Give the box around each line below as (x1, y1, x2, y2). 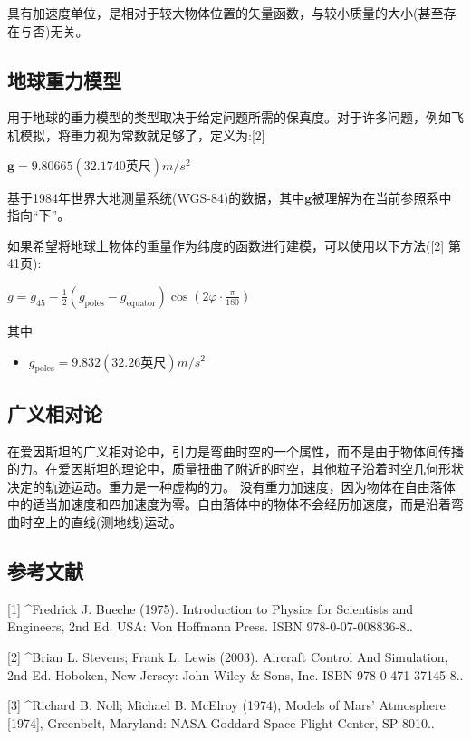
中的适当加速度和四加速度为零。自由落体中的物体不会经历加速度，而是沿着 (7, 494, 451, 513)
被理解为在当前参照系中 (312, 187, 452, 206)
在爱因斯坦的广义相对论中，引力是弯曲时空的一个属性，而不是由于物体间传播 (7, 441, 464, 460)
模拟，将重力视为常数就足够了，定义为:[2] (19, 125, 265, 144)
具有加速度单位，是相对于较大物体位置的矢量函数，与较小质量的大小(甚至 (7, 4, 444, 22)
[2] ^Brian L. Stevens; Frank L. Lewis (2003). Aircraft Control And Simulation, (7, 647, 448, 666)
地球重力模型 (7, 65, 121, 93)
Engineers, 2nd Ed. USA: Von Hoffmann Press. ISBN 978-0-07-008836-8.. (7, 617, 413, 636)
